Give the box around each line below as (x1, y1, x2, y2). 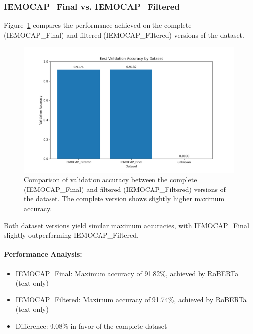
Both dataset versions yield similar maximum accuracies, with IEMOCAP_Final (4, 220, 249, 230)
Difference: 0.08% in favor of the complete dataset (15, 320, 167, 331)
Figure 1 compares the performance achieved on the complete (4, 20, 192, 30)
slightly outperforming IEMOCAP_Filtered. (4, 230, 139, 240)
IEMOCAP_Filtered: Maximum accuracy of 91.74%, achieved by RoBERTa (15, 294, 247, 304)
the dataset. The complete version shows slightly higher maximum (24, 193, 225, 204)
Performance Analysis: (4, 249, 82, 259)
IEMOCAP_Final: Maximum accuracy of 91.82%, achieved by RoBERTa (15, 268, 239, 278)
